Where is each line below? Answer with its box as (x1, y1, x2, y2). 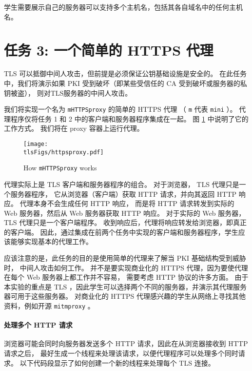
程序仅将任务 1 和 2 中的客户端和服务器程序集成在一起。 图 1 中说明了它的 (10, 113, 249, 124)
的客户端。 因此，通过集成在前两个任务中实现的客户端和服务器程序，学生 (4, 227, 238, 237)
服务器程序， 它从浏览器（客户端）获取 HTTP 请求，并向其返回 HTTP (10, 188, 237, 199)
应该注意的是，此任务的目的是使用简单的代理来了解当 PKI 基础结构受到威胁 (4, 253, 246, 263)
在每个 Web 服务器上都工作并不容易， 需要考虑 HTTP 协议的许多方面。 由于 (4, 272, 249, 282)
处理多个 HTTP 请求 (4, 320, 73, 330)
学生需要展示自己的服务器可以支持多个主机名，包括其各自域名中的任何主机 (4, 2, 243, 12)
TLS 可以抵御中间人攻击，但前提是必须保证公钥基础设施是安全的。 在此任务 (4, 68, 247, 79)
